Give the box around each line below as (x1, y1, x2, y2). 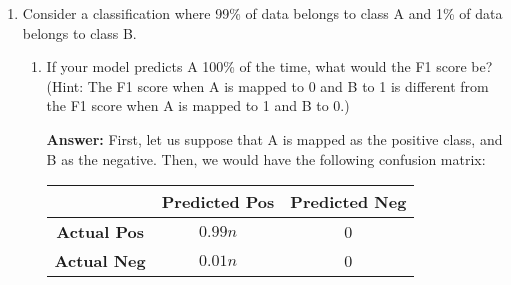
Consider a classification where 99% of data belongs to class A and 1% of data (22, 3, 503, 23)
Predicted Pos (161, 190, 275, 214)
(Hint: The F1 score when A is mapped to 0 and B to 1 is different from (46, 75, 489, 96)
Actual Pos (56, 220, 144, 244)
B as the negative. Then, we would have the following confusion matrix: (46, 148, 486, 169)
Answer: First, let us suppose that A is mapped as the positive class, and (46, 128, 503, 149)
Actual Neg (54, 249, 146, 273)
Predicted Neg (290, 190, 407, 214)
